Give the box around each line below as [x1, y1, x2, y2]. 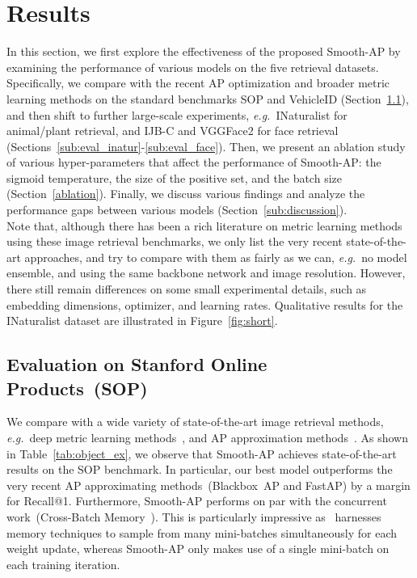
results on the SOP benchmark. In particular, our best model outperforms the [6, 461, 393, 478]
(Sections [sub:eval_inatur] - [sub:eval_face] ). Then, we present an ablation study [6, 137, 406, 154]
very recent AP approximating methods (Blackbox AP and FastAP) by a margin [6, 476, 411, 493]
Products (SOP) [6, 375, 148, 400]
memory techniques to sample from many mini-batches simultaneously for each [6, 524, 398, 541]
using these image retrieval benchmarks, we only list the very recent [6, 233, 343, 250]
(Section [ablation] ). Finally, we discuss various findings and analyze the [6, 185, 365, 202]
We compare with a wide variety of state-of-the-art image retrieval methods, [6, 413, 384, 430]
